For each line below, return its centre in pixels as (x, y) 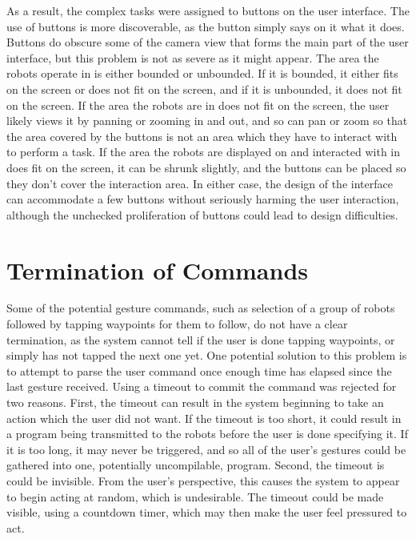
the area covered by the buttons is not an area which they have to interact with (202, 136)
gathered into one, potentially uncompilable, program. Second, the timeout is (196, 465)
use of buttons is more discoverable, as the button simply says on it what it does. (206, 26)
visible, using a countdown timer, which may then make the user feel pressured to (207, 512)
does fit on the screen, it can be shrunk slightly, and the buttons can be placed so (206, 167)
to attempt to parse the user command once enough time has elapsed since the (199, 370)
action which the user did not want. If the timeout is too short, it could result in (204, 418)
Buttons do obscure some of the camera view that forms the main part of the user (208, 42)
